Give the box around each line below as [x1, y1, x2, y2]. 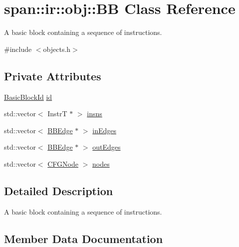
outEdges [92, 142, 121, 152]
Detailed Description [4, 183, 113, 198]
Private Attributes [4, 68, 101, 83]
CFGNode [47, 158, 78, 169]
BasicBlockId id [4, 91, 52, 102]
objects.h [43, 43, 71, 54]
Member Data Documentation [4, 231, 163, 246]
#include [4, 43, 32, 54]
